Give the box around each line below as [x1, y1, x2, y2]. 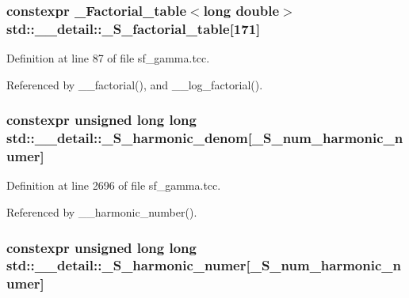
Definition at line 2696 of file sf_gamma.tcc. [6, 177, 221, 194]
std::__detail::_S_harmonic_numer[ [6, 255, 250, 275]
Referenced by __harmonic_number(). [6, 203, 197, 220]
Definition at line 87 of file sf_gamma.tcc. [6, 50, 210, 66]
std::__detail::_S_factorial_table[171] [6, 18, 261, 38]
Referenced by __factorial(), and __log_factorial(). [6, 76, 263, 92]
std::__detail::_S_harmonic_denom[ [6, 128, 252, 148]
